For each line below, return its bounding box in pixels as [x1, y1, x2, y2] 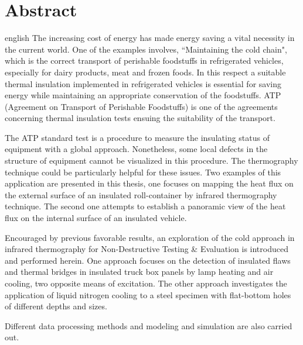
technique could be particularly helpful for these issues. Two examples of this [5, 165, 281, 178]
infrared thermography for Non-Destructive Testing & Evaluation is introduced [5, 243, 288, 255]
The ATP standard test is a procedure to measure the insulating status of [5, 131, 270, 143]
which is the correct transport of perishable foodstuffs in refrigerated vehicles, [5, 54, 284, 67]
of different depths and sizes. [5, 300, 107, 312]
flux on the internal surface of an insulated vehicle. [5, 212, 187, 224]
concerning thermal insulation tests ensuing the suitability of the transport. [5, 112, 275, 124]
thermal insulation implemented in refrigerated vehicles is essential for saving [5, 77, 281, 89]
